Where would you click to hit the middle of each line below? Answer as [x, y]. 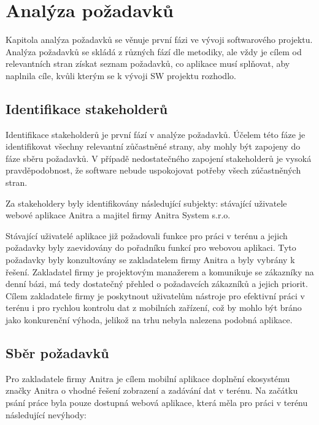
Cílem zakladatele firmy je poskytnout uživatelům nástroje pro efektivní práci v [155, 295]
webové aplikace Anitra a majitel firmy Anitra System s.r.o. [118, 215]
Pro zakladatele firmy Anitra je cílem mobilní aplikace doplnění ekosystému [148, 378]
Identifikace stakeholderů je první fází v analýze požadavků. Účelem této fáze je [156, 134]
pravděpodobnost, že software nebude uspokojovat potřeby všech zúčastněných [153, 170]
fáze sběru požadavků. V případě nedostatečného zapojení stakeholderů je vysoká [159, 158]
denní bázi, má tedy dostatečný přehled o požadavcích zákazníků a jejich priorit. [157, 284]
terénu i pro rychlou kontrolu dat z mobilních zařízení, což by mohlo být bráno [154, 308]
